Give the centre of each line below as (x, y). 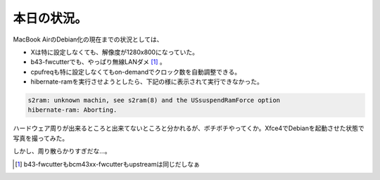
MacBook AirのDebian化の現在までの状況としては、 (88, 39)
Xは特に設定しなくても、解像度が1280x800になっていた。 (115, 52)
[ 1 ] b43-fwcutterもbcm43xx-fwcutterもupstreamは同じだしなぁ (107, 164)
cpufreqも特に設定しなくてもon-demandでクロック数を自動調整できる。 (136, 72)
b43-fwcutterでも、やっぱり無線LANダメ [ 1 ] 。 (99, 62)
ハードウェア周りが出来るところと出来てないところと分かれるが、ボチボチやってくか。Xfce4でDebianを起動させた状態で (189, 128)
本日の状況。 (50, 18)
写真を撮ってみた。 (41, 138)
